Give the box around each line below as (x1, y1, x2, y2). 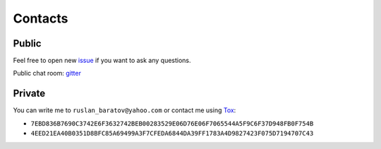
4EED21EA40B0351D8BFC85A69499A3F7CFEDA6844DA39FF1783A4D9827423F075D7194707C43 (30, 129, 314, 138)
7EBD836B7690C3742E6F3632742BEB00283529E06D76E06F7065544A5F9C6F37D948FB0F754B (30, 119, 314, 127)
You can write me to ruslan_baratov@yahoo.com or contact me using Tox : (13, 106, 236, 114)
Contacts (13, 11, 68, 26)
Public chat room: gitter (13, 69, 81, 78)
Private (13, 88, 46, 100)
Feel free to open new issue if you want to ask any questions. (13, 56, 191, 65)
